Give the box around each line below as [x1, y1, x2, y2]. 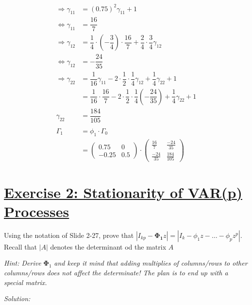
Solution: [4, 293, 31, 304]
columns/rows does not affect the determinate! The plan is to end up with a [4, 267, 228, 277]
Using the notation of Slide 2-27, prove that [4, 230, 134, 240]
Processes [4, 201, 69, 221]
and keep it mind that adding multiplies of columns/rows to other [54, 258, 248, 268]
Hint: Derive [4, 258, 41, 268]
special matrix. [4, 277, 47, 287]
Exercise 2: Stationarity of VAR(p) [4, 182, 242, 202]
